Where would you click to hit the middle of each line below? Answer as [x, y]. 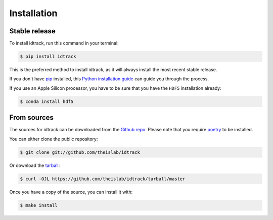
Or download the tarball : [35, 165]
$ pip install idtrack [48, 57]
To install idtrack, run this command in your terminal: [64, 43]
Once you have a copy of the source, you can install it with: [71, 192]
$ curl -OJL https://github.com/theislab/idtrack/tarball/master [103, 179]
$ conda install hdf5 [47, 101]
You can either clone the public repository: [54, 139]
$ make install [39, 205]
